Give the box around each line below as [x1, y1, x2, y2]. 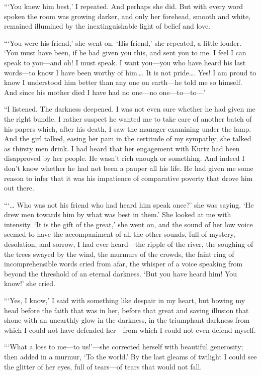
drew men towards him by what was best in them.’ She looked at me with [4, 209, 231, 220]
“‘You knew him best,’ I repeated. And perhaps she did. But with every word [4, 1, 243, 11]
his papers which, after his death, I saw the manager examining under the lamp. [4, 123, 251, 134]
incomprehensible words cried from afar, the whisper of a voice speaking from [4, 258, 243, 269]
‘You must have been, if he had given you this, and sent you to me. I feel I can [4, 47, 246, 58]
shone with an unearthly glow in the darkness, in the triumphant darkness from [4, 315, 250, 325]
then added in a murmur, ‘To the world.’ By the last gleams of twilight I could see [4, 351, 257, 361]
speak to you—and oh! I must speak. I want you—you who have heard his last [4, 57, 246, 67]
